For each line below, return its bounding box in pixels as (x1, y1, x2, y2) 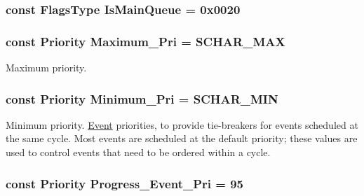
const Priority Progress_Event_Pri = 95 (6, 174, 243, 192)
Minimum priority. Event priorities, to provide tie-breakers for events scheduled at (6, 117, 358, 132)
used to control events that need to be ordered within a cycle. (6, 145, 271, 160)
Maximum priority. (6, 60, 87, 75)
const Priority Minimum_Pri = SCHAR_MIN (6, 90, 278, 107)
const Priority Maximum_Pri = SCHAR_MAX (6, 32, 285, 50)
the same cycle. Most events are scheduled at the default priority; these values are (6, 131, 358, 146)
